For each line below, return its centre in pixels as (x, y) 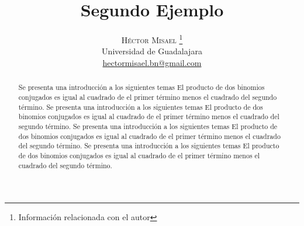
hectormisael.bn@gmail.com (152, 62)
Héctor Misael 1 (152, 39)
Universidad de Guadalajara (152, 51)
